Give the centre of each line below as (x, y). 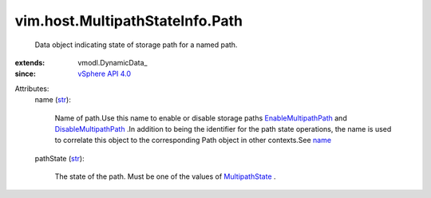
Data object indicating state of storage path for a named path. (136, 45)
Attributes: (32, 89)
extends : (30, 62)
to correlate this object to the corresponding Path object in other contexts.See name (193, 141)
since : (25, 74)
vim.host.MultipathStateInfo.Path (129, 21)
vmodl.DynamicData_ (113, 62)
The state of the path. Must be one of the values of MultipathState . (165, 176)
